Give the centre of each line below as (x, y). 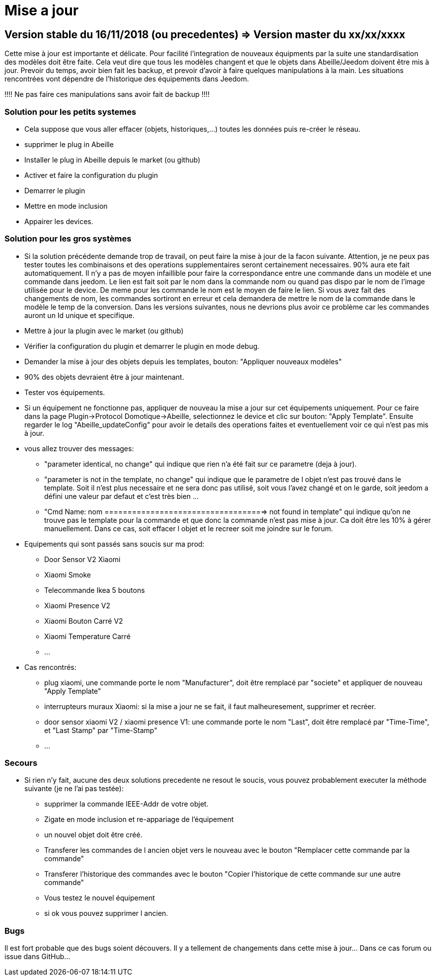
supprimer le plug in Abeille (69, 144)
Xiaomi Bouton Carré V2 (84, 621)
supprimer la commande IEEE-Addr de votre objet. (126, 804)
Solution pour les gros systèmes (68, 239)
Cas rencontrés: (50, 667)
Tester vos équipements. (65, 392)
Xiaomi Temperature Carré (87, 636)
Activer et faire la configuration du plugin (91, 175)
